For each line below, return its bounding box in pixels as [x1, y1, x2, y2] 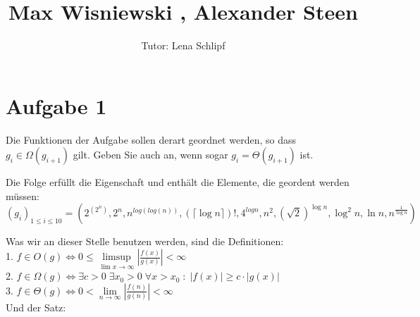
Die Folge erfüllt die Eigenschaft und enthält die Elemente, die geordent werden [6, 175, 350, 189]
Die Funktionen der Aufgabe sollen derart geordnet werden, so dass [6, 132, 296, 147]
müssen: [6, 188, 39, 203]
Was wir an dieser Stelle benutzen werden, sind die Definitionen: [6, 234, 284, 249]
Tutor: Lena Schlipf [141, 38, 226, 53]
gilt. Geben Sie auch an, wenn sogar [73, 147, 228, 162]
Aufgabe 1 [6, 91, 107, 120]
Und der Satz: [6, 299, 66, 314]
